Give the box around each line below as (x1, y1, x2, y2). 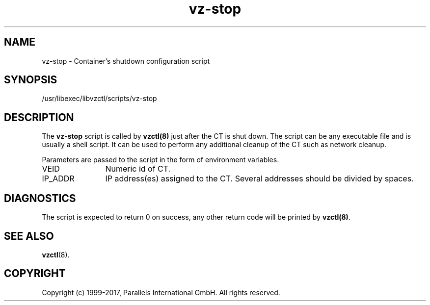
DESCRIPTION (4, 111, 74, 124)
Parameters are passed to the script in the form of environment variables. (42, 155, 279, 164)
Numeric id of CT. (105, 164, 171, 174)
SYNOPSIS (4, 74, 57, 86)
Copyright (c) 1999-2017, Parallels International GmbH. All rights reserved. (42, 288, 280, 297)
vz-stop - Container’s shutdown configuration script (42, 56, 210, 65)
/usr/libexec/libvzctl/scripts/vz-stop (42, 94, 157, 103)
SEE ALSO (4, 229, 54, 242)
